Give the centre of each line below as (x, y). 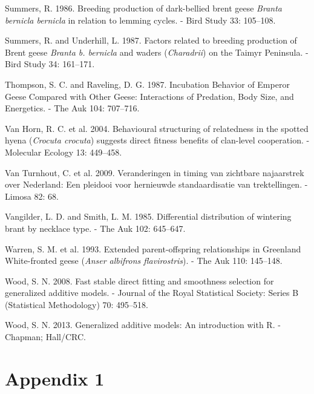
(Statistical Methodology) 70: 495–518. (77, 304)
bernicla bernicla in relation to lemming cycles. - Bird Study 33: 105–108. (140, 20)
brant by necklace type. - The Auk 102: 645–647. (95, 228)
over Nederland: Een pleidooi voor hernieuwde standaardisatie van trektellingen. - (156, 184)
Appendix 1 (55, 378)
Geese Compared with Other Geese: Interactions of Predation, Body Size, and (149, 96)
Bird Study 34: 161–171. (50, 64)
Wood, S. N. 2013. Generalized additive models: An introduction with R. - (143, 325)
